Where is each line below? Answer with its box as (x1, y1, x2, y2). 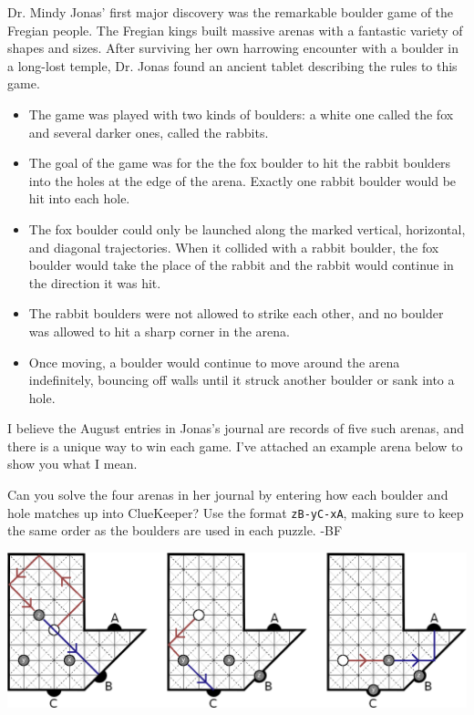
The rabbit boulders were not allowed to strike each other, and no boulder (28, 304, 444, 323)
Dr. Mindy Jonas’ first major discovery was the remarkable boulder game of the (7, 3, 454, 21)
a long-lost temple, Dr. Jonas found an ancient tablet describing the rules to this (7, 56, 458, 75)
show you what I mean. (7, 454, 138, 473)
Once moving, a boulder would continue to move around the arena (28, 352, 400, 371)
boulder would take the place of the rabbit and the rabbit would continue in (28, 255, 454, 275)
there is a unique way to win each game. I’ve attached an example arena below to (7, 436, 463, 455)
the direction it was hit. (28, 273, 161, 292)
